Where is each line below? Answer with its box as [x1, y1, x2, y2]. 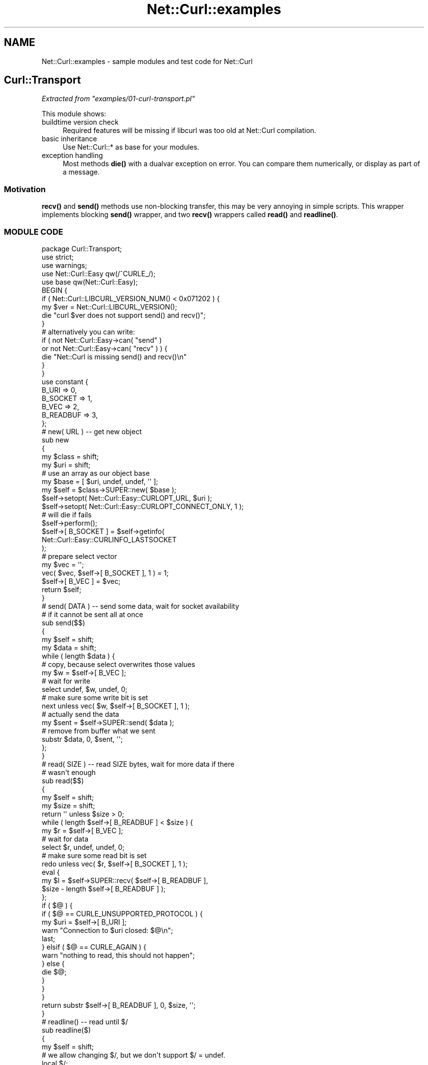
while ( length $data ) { [42, 651, 115, 660]
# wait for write [42, 676, 90, 685]
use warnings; [42, 261, 87, 269]
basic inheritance [42, 134, 97, 143]
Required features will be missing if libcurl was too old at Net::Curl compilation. [63, 126, 317, 135]
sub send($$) [42, 618, 86, 627]
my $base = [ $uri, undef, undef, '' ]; [42, 477, 158, 486]
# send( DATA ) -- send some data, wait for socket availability [42, 601, 239, 610]
